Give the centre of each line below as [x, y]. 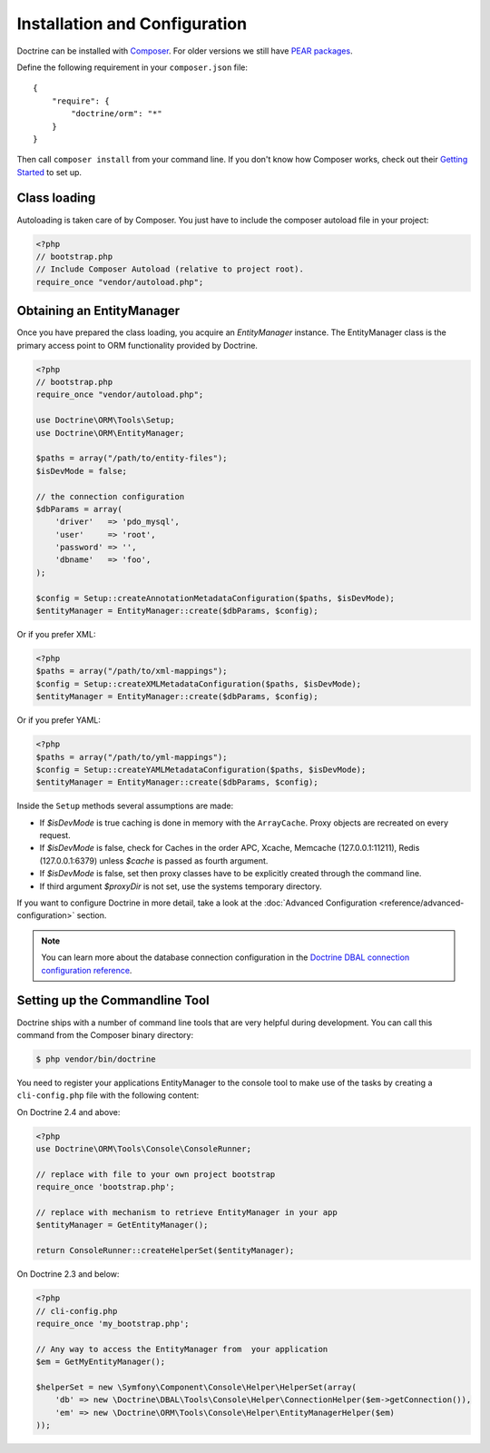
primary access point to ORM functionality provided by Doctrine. [137, 345]
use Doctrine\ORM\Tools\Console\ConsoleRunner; [143, 1149]
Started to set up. [49, 172]
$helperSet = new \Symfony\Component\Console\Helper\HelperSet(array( [196, 1387]
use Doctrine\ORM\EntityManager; [110, 433]
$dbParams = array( [79, 509]
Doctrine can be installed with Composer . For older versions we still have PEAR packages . [185, 51]
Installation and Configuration [132, 24]
